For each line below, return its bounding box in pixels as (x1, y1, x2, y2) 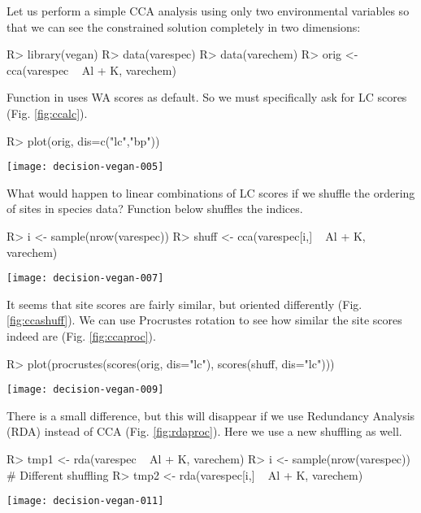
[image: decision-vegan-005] (7, 161, 164, 173)
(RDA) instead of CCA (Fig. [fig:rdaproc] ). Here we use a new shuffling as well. (7, 423, 402, 440)
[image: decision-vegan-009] (7, 384, 164, 396)
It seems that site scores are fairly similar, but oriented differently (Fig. (7, 295, 362, 312)
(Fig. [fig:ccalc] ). (7, 104, 88, 121)
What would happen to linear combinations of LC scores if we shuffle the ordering (7, 184, 415, 201)
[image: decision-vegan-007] (7, 272, 164, 285)
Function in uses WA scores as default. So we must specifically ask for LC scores (7, 89, 407, 106)
